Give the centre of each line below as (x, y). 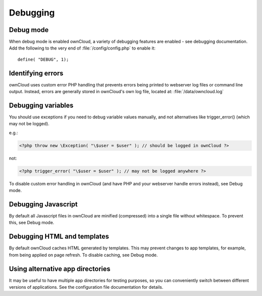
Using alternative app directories (60, 269)
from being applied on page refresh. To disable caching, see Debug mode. (83, 255)
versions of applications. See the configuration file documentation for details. (86, 287)
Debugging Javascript (43, 204)
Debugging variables (41, 105)
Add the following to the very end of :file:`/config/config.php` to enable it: (82, 48)
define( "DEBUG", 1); (43, 59)
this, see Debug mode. (32, 223)
